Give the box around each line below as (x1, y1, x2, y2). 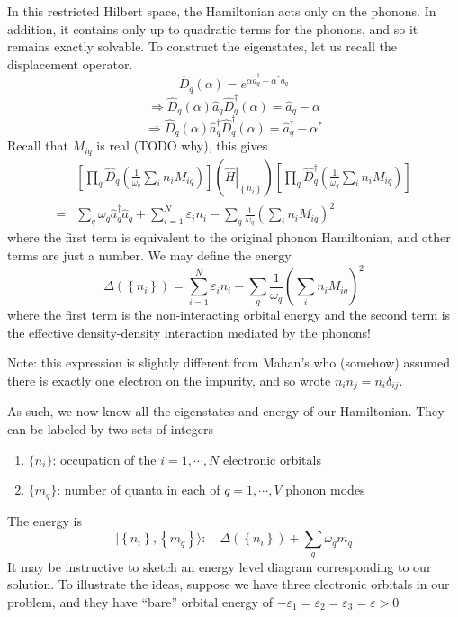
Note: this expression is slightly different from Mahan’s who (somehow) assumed (7, 353, 450, 372)
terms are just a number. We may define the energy (7, 246, 292, 265)
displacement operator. (7, 54, 133, 73)
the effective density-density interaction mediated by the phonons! (7, 322, 371, 341)
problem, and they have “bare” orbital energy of (7, 592, 273, 611)
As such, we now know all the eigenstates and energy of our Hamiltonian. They (7, 402, 445, 421)
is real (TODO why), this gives (96, 136, 268, 155)
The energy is (7, 511, 82, 530)
